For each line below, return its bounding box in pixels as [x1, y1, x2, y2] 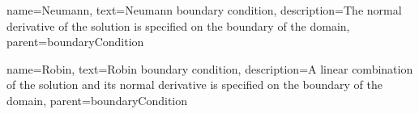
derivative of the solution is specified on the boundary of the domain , [6, 17, 350, 34]
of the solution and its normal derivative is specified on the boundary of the [6, 76, 383, 93]
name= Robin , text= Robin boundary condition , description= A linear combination [6, 60, 413, 77]
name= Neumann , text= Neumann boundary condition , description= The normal [6, 2, 402, 18]
